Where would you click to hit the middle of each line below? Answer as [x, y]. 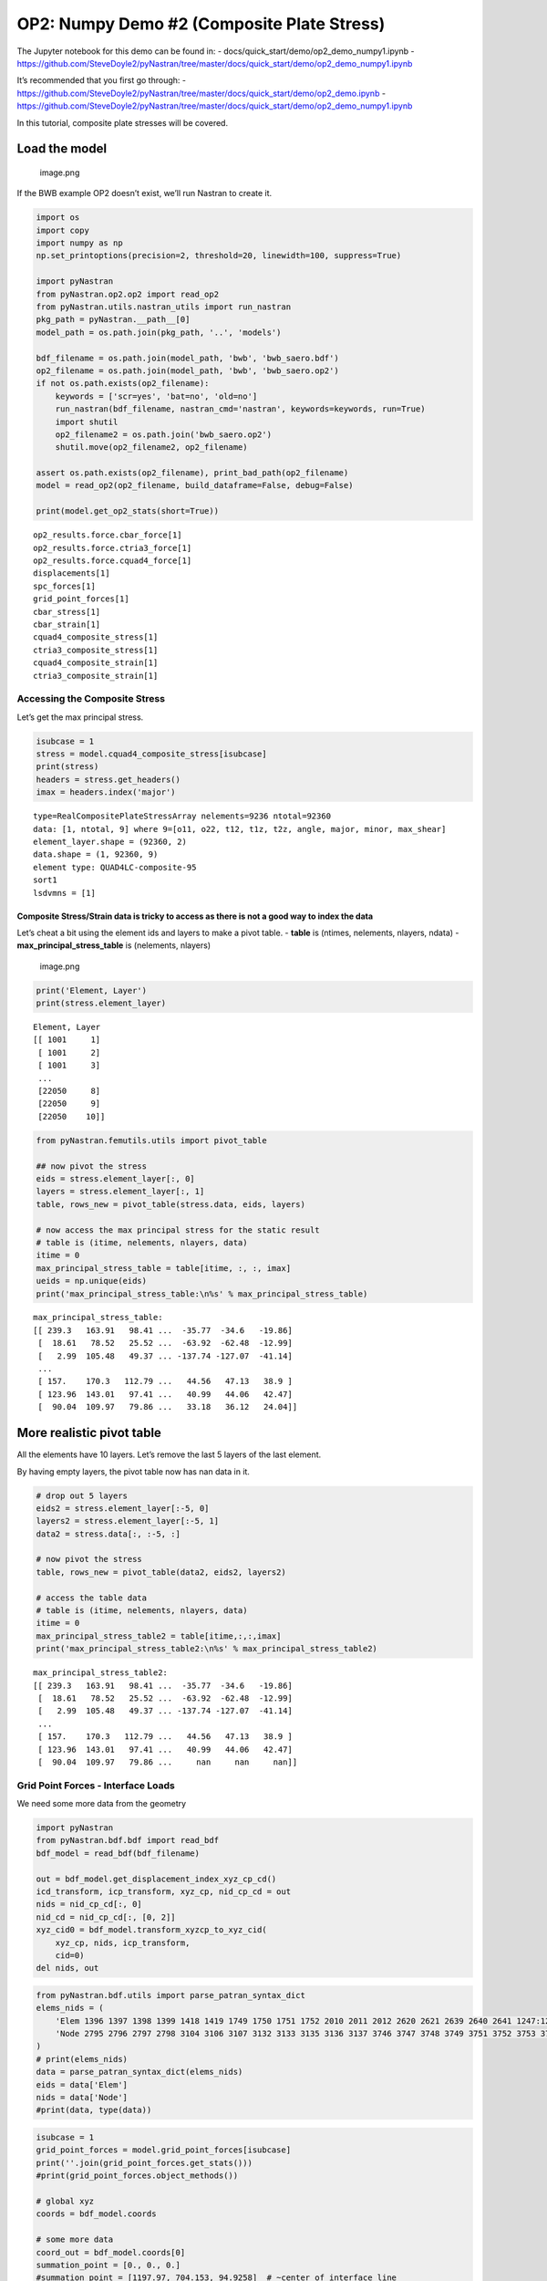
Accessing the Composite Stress [91, 699]
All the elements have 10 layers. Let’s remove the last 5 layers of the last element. [169, 1454]
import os [58, 218]
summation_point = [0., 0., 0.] [108, 2265]
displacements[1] [72, 573]
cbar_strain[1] [67, 624]
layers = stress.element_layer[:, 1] [120, 1192]
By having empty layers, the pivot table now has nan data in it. [134, 1471]
